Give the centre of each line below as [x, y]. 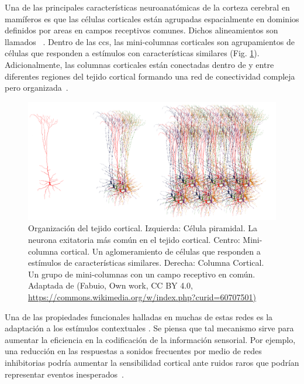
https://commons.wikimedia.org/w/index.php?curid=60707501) [142, 296]
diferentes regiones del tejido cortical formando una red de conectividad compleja [150, 76]
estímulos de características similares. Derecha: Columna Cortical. [146, 263]
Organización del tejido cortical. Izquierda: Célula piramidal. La [143, 228]
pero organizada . [37, 88]
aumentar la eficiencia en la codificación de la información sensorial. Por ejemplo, [150, 339]
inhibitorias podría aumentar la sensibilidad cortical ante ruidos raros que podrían [152, 362]
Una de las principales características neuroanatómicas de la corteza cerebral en [147, 7]
